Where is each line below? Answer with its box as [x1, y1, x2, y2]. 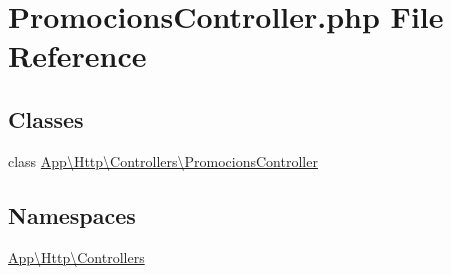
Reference [8, 35, 147, 76]
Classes [8, 103, 84, 134]
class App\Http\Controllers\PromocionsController [8, 150, 318, 171]
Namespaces [8, 199, 136, 230]
